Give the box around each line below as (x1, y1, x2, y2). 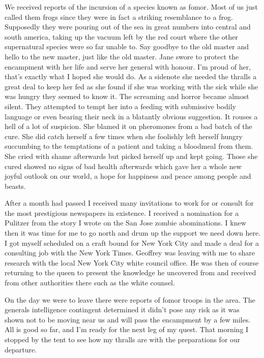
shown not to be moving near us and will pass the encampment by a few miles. (5, 314, 251, 324)
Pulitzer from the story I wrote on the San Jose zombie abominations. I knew (5, 217, 246, 228)
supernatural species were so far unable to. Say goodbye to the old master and (5, 41, 249, 52)
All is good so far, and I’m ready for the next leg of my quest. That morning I (5, 324, 249, 335)
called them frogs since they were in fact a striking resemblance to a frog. (5, 11, 233, 22)
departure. (5, 344, 37, 354)
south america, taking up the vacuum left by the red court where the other (5, 31, 238, 42)
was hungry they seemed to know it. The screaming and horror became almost (5, 91, 249, 102)
